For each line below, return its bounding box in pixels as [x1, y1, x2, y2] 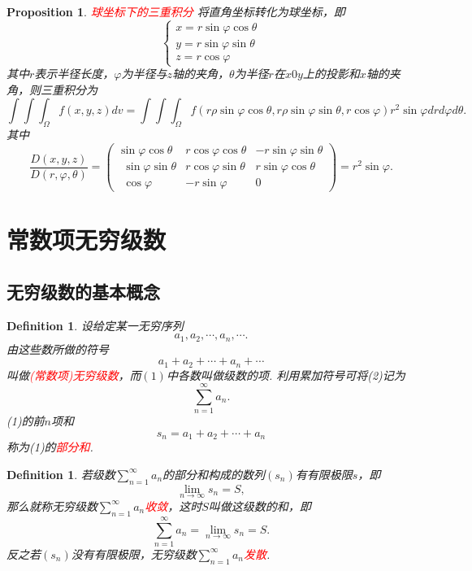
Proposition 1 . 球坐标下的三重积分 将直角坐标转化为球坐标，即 [6, 3, 345, 20]
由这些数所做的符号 [6, 340, 109, 357]
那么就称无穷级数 [6, 497, 97, 514]
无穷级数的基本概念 [6, 278, 160, 303]
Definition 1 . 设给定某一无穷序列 [6, 316, 184, 333]
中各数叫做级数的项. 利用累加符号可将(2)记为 [166, 366, 405, 383]
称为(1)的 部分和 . [6, 438, 93, 455]
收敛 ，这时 [145, 497, 202, 514]
